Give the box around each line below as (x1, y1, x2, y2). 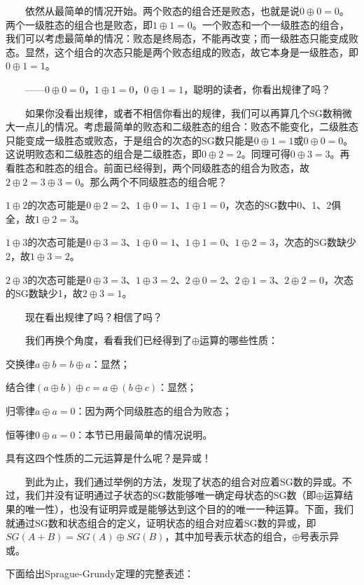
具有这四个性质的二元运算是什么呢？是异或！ (6, 450, 211, 465)
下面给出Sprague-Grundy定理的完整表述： (6, 566, 194, 581)
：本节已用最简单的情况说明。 (75, 427, 213, 441)
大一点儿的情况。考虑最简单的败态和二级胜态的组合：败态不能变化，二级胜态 (6, 119, 358, 134)
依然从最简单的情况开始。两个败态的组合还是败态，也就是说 (24, 4, 300, 18)
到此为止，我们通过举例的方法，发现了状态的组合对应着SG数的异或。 (24, 474, 342, 488)
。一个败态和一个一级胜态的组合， (192, 17, 349, 32)
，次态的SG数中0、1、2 (225, 198, 332, 212)
